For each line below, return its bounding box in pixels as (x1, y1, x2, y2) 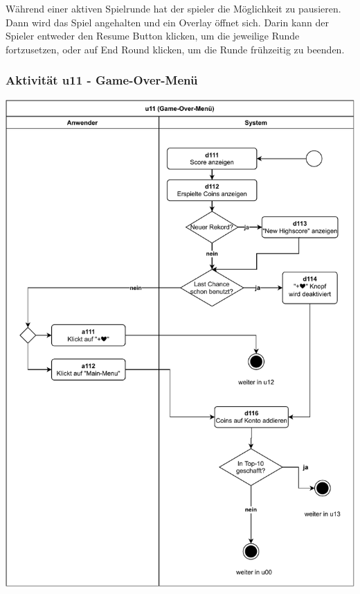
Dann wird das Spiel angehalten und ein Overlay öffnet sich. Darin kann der (6, 15, 330, 29)
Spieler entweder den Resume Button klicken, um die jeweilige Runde (6, 28, 300, 43)
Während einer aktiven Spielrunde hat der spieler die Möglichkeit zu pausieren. (6, 1, 341, 15)
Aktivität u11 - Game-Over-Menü (6, 71, 198, 89)
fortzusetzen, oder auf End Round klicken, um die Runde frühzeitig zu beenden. (6, 42, 345, 56)
